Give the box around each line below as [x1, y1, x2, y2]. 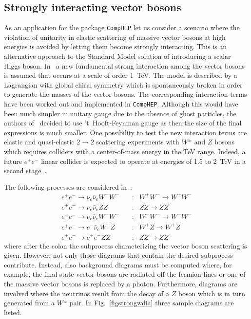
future [4, 156, 22, 166]
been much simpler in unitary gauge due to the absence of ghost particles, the [4, 108, 236, 118]
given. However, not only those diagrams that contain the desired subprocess [4, 250, 233, 260]
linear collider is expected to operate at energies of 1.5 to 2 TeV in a [41, 156, 246, 166]
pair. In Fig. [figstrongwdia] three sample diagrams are [69, 298, 234, 308]
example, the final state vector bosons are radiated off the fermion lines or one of [4, 269, 246, 279]
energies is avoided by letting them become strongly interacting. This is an [4, 41, 227, 52]
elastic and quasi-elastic [4, 137, 75, 147]
